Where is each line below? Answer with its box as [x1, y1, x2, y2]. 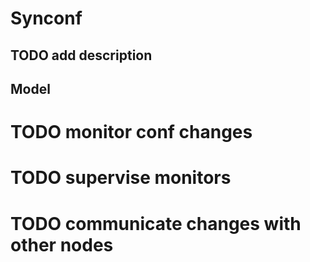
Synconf [10, 7, 83, 30]
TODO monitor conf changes [10, 121, 253, 144]
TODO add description [10, 47, 153, 64]
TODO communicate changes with [10, 212, 302, 235]
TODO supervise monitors [10, 167, 232, 189]
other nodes [10, 233, 114, 256]
